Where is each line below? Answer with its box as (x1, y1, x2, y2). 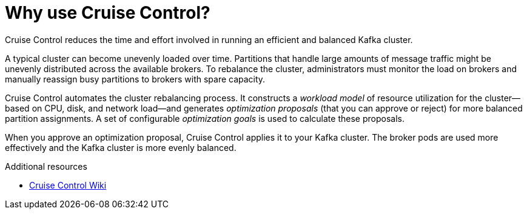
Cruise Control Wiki (29, 179, 107, 190)
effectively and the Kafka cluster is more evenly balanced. (5, 142, 237, 153)
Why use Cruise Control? (5, 2, 210, 23)
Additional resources (5, 161, 87, 172)
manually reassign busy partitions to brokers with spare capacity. (5, 73, 266, 84)
